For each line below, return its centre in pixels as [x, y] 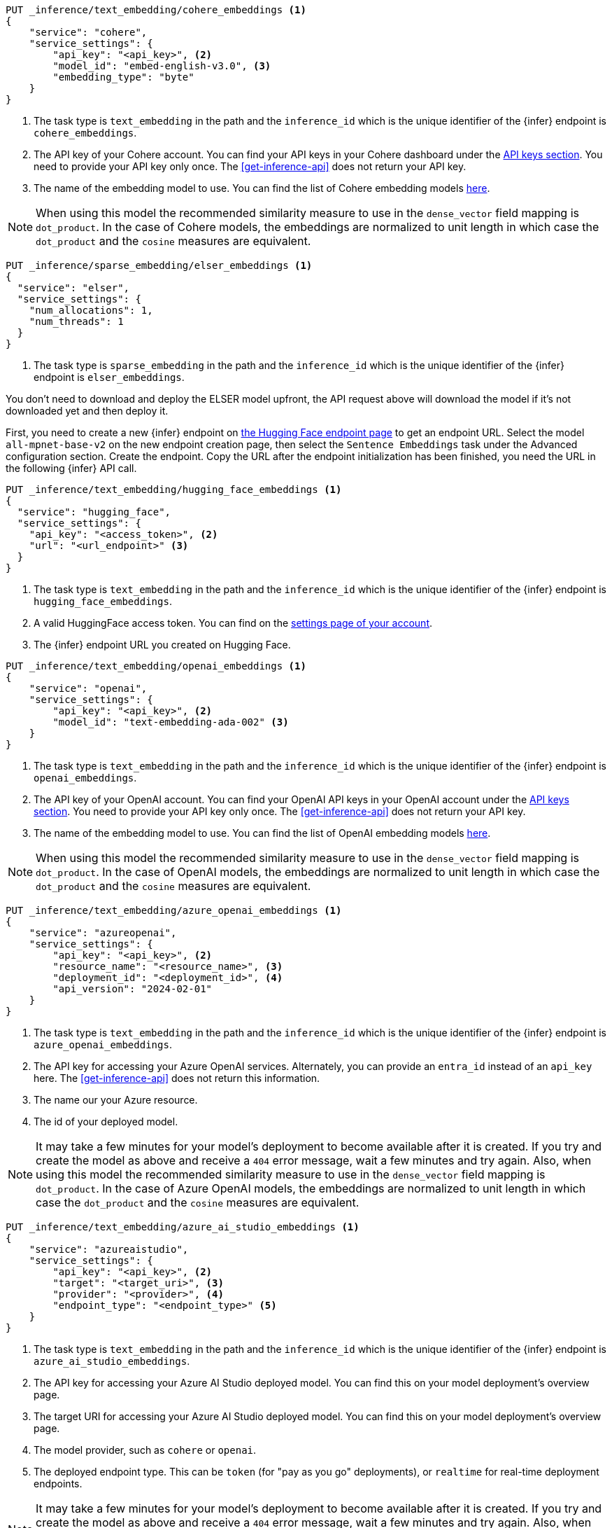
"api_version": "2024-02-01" [133, 989]
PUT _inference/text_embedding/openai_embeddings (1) [156, 666]
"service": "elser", [73, 288]
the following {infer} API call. [71, 468]
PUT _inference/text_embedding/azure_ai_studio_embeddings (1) [183, 1227]
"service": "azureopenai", [103, 933]
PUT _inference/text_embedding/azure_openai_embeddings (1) [174, 910]
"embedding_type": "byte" [123, 77]
